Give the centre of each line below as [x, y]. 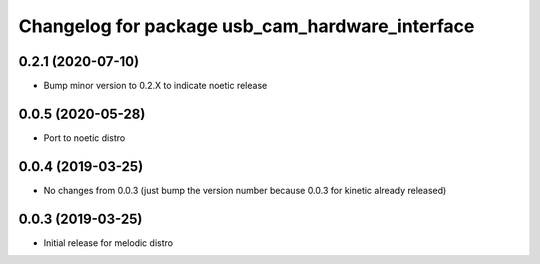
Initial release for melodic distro [108, 242]
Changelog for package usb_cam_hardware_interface [246, 26]
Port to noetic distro [84, 137]
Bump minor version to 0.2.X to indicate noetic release [155, 86]
